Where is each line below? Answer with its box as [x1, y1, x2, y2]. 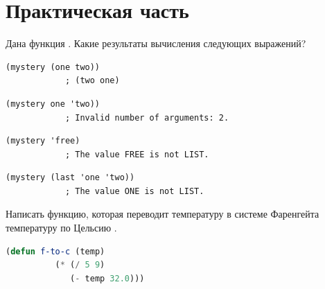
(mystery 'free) [6, 136, 80, 146]
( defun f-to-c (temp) [6, 246, 105, 256]
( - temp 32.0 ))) [70, 273, 145, 283]
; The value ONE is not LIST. [64, 186, 204, 196]
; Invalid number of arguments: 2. [64, 112, 229, 123]
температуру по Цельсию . [6, 220, 117, 235]
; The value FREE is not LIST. [64, 149, 209, 159]
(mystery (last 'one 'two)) [6, 173, 135, 183]
